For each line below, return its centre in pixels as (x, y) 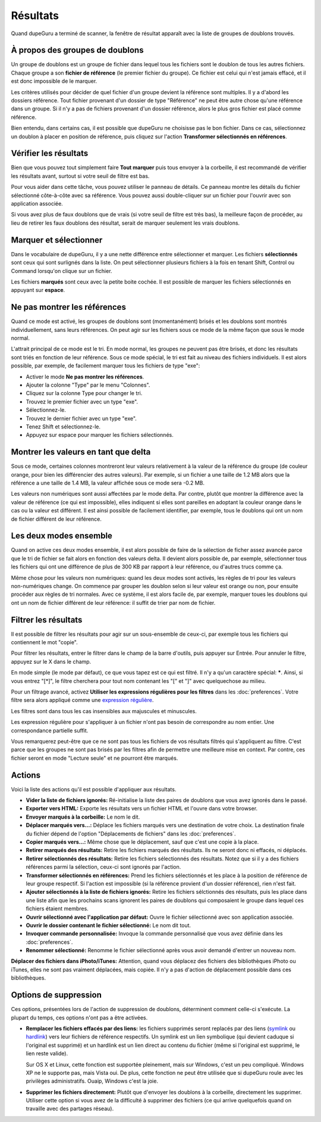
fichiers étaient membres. (57, 909)
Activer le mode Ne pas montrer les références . (85, 377)
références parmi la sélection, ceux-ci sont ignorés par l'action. (103, 867)
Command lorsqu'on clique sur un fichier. (62, 271)
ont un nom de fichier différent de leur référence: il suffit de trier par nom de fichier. (113, 602)
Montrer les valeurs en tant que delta (81, 452)
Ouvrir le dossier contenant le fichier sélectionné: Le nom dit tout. (108, 925)
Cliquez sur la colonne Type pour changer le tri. (84, 393)
